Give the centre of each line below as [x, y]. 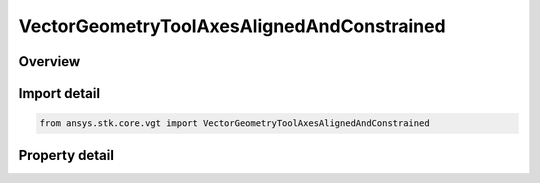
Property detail [66, 155]
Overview [49, 61]
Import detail [59, 93]
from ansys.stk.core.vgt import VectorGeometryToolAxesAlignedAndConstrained [234, 123]
